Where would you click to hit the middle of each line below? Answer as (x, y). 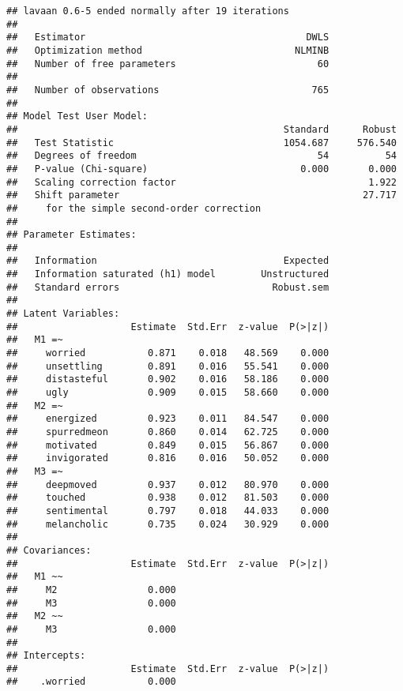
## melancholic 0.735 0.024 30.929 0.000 (168, 524)
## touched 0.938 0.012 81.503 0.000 (168, 498)
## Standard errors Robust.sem (168, 287)
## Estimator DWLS (168, 38)
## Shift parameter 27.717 (201, 195)
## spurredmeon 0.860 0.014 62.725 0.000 (168, 432)
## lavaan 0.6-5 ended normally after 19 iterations (148, 11)
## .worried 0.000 (91, 682)
